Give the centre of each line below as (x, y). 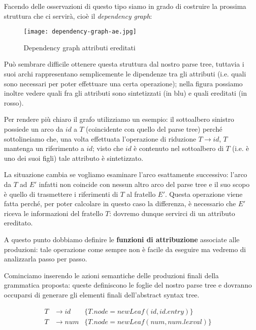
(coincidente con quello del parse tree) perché (154, 129)
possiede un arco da (34, 129)
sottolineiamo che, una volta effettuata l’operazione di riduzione (100, 138)
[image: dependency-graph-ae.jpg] (80, 32)
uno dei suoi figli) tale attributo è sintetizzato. (74, 158)
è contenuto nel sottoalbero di (179, 148)
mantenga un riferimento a (44, 148)
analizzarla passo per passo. (46, 259)
